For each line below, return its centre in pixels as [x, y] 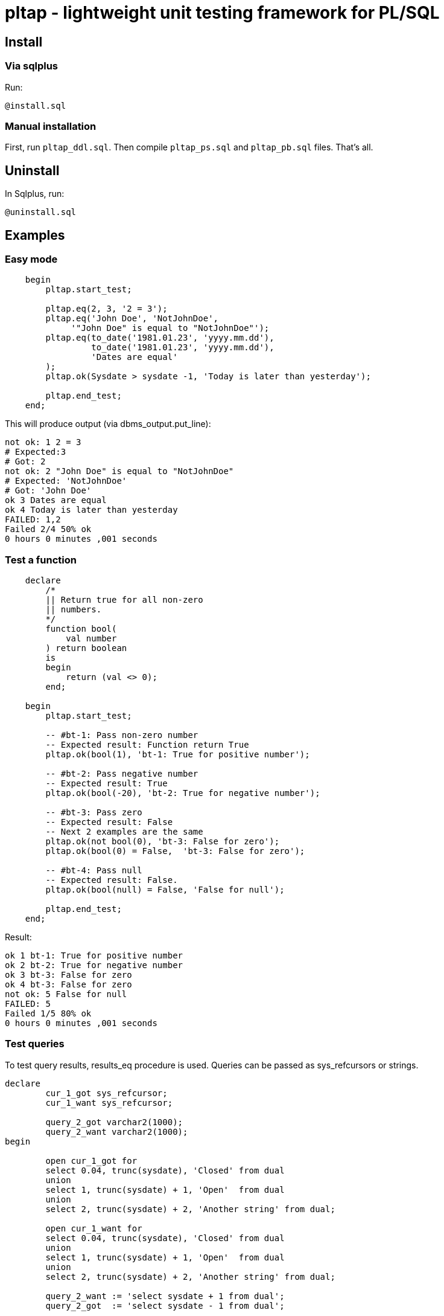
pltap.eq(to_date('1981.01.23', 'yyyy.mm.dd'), [160, 338]
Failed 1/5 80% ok [48, 1014]
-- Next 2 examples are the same [124, 832]
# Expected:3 [36, 452]
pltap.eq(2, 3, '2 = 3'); [106, 309]
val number [91, 639]
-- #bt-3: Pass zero [94, 813]
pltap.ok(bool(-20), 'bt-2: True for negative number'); [183, 793]
